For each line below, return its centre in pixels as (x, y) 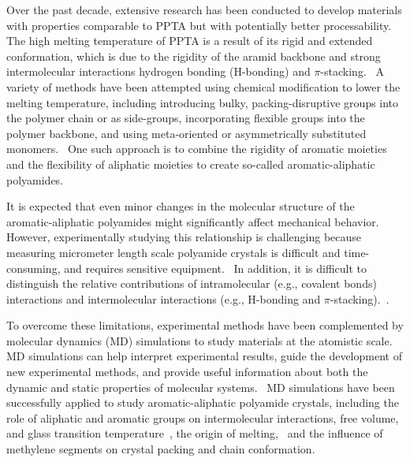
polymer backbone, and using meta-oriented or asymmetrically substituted (186, 133)
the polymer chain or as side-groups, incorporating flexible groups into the (186, 118)
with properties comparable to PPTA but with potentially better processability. (199, 25)
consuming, (34, 268)
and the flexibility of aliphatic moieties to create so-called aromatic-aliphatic (191, 164)
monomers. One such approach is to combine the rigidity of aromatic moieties (197, 149)
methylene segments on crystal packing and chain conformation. (161, 449)
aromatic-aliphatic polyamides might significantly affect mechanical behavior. (193, 221)
